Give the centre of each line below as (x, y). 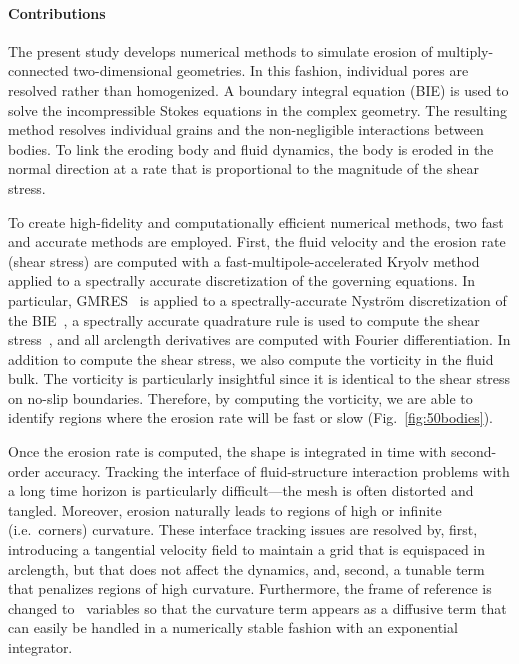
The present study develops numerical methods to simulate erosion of (220, 50)
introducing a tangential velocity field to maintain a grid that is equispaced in (247, 549)
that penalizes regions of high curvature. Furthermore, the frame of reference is (250, 588)
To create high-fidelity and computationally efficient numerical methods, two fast (256, 221)
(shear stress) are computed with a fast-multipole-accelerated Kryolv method (244, 260)
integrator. (40, 647)
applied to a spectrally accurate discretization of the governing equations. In (242, 280)
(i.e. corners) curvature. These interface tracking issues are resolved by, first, (243, 529)
